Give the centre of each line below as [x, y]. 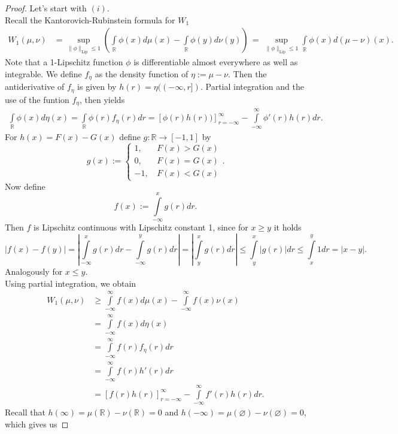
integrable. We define [43, 73]
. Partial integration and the [252, 87]
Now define [25, 186]
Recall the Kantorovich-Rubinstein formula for [90, 19]
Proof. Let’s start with [46, 8]
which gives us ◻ [37, 424]
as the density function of [142, 73]
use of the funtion [37, 99]
